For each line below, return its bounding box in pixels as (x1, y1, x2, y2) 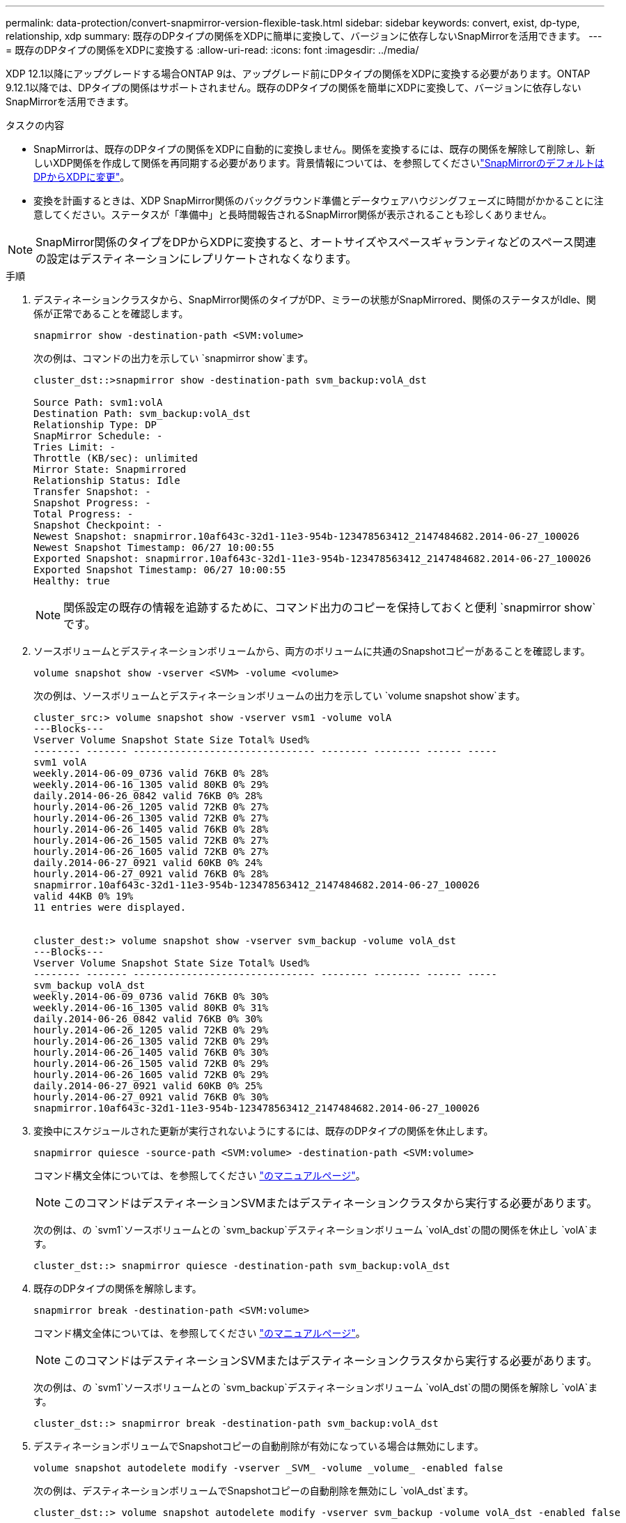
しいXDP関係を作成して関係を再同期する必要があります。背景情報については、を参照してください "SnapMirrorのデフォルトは (33, 157, 604, 169)
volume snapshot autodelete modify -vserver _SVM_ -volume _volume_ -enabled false (33, 1462, 503, 1473)
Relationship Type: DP (33, 419, 157, 430)
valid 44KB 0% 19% (33, 891, 134, 902)
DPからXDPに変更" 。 (33, 171, 130, 183)
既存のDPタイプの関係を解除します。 (33, 1282, 202, 1294)
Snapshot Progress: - (33, 497, 151, 508)
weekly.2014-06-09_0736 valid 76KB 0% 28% (33, 768, 269, 779)
